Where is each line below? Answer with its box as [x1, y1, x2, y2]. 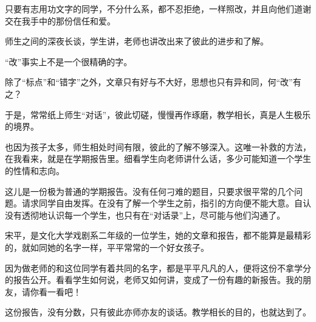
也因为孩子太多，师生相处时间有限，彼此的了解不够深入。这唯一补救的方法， [5, 140, 311, 153]
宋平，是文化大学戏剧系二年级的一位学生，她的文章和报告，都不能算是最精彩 [5, 229, 311, 242]
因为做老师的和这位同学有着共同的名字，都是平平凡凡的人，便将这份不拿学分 [5, 261, 311, 274]
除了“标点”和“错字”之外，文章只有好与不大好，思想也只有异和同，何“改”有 [5, 75, 301, 88]
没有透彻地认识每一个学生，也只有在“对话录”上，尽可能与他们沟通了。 [5, 208, 286, 221]
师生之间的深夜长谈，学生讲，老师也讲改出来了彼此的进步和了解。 [5, 35, 269, 47]
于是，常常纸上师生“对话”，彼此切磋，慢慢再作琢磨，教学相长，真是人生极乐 [5, 108, 311, 121]
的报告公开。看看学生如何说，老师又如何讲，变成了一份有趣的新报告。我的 [5, 273, 303, 286]
